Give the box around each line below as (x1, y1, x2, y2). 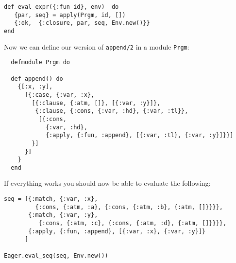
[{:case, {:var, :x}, (24, 91, 95, 98)
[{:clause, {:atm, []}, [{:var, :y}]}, (32, 99, 161, 106)
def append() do (11, 75, 63, 82)
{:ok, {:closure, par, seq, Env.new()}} (14, 19, 150, 27)
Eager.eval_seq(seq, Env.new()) (4, 252, 108, 259)
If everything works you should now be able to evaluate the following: (4, 178, 211, 188)
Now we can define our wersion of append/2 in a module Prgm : (4, 41, 189, 52)
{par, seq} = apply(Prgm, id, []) (14, 11, 126, 18)
